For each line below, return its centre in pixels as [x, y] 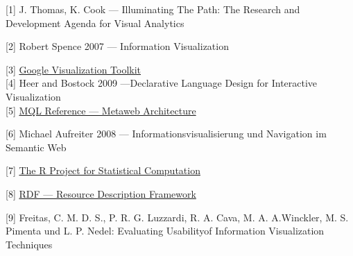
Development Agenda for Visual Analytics [95, 23]
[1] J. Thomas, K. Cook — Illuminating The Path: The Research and [153, 9]
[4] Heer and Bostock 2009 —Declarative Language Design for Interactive [162, 83]
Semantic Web [36, 147]
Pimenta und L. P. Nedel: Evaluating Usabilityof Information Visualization [165, 231]
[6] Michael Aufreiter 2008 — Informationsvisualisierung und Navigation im [166, 134]
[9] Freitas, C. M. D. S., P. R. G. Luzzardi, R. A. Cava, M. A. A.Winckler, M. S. [177, 217]
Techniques [29, 244]
